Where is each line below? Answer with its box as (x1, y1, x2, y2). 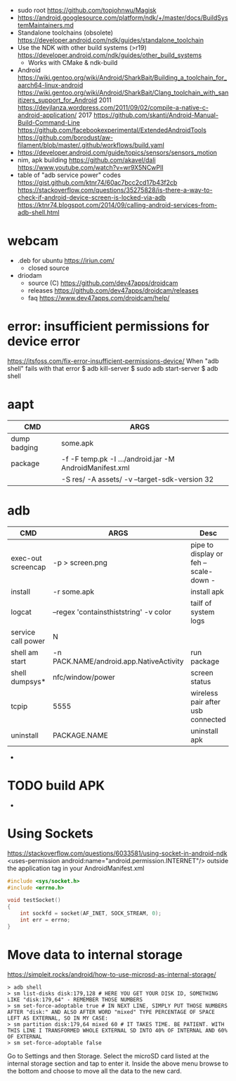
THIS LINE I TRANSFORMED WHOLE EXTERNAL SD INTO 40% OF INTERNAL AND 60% (7, 1027, 228, 1034)
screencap (11, 562, 46, 572)
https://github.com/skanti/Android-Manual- (93, 111, 219, 119)
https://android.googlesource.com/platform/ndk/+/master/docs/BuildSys (17, 13, 228, 22)
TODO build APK (7, 777, 105, 793)
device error (7, 334, 81, 350)
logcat (11, 606, 32, 616)
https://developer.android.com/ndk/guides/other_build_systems (17, 51, 202, 59)
